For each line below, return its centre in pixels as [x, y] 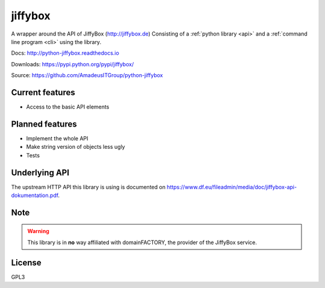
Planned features [44, 124]
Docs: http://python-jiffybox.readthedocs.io [65, 53]
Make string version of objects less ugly [76, 147]
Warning [38, 231]
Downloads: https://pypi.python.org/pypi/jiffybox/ [73, 64]
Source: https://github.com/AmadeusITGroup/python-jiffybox [87, 75]
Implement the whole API [57, 138]
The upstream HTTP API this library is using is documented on [88, 187]
